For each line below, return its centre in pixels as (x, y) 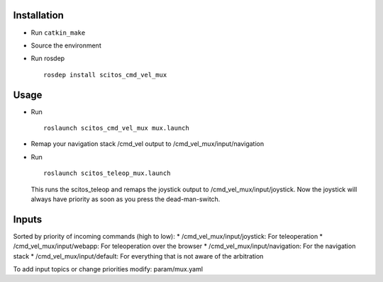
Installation (38, 15)
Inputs (28, 219)
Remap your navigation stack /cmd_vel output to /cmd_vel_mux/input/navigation (148, 144)
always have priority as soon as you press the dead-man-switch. (126, 199)
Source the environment (66, 45)
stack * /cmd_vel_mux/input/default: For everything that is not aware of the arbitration (138, 256)
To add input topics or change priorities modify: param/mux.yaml (108, 269)
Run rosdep (48, 58)
